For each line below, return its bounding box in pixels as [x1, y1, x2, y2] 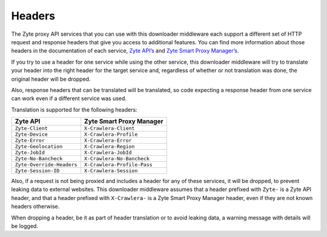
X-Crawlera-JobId [84, 149, 132, 156]
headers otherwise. [11, 203, 60, 210]
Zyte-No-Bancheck [15, 155, 63, 162]
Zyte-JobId [15, 149, 45, 156]
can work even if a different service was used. [11, 95, 127, 102]
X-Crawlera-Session [84, 167, 138, 174]
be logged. [11, 222, 39, 230]
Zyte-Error [15, 137, 45, 144]
